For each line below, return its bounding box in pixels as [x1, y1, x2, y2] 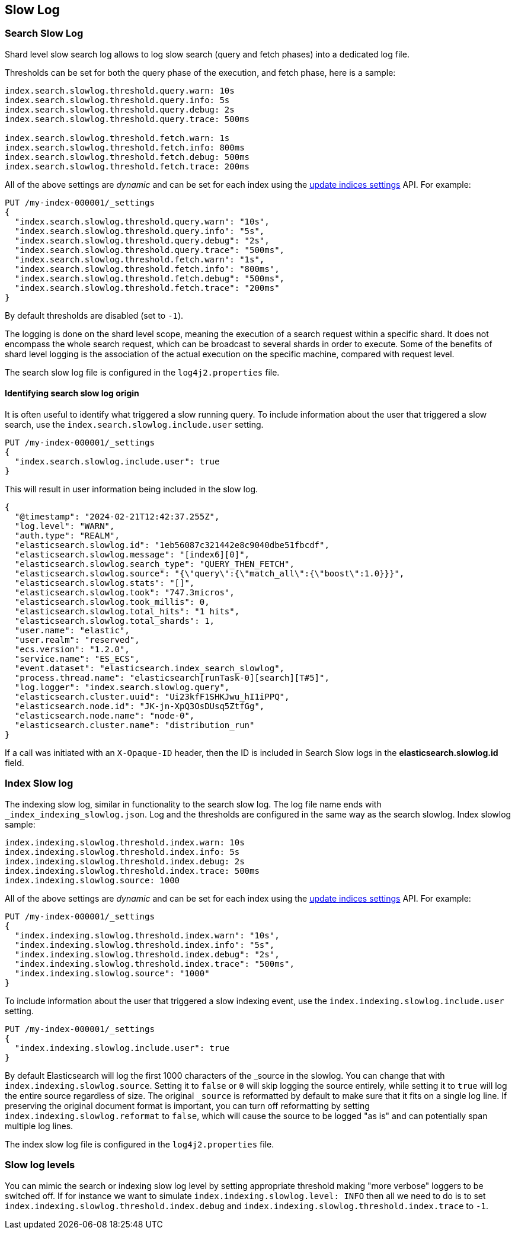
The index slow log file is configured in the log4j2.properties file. [5, 1139, 274, 1149]
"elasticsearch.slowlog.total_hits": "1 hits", [14, 607, 240, 617]
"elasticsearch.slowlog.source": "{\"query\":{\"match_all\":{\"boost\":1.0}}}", [14, 569, 405, 579]
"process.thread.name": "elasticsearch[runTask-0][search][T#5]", [14, 673, 330, 683]
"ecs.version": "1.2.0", [14, 645, 130, 655]
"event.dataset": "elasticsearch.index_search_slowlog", [14, 664, 285, 674]
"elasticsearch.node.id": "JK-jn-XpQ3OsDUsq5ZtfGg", [14, 701, 265, 711]
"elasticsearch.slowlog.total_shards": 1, [14, 616, 215, 626]
